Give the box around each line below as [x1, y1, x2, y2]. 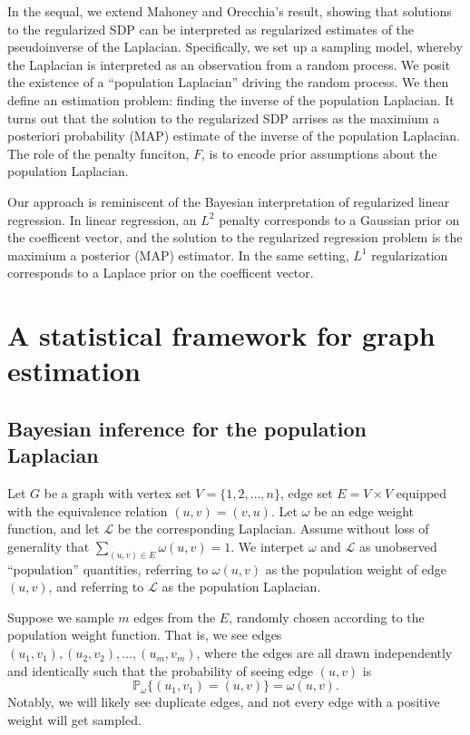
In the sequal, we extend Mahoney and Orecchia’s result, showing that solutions [7, 2, 452, 20]
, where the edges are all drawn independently [196, 643, 453, 662]
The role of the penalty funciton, [7, 143, 190, 162]
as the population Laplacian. [162, 577, 321, 596]
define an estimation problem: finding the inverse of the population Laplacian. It [7, 90, 455, 109]
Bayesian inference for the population [7, 414, 367, 442]
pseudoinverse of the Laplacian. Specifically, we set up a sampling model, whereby [7, 37, 463, 56]
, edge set [280, 484, 333, 503]
